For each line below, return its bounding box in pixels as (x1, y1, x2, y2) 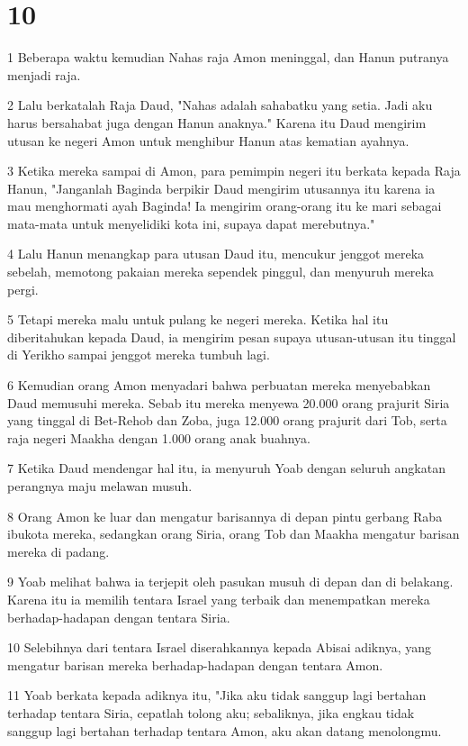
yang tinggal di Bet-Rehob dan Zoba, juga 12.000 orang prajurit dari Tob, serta (7, 411, 447, 430)
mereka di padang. (7, 541, 110, 560)
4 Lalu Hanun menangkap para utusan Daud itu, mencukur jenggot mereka (7, 244, 425, 263)
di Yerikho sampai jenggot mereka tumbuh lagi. (7, 345, 270, 364)
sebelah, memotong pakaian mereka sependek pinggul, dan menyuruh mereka (7, 262, 434, 281)
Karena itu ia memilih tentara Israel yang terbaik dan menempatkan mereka (7, 589, 430, 608)
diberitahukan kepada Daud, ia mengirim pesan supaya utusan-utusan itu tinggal (7, 327, 456, 346)
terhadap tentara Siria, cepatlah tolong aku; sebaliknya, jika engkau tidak (7, 703, 415, 722)
